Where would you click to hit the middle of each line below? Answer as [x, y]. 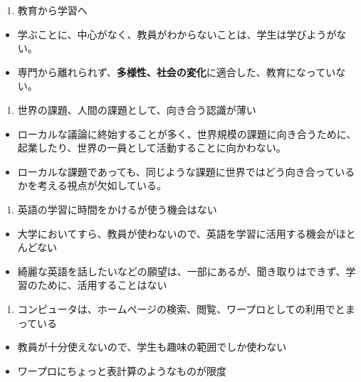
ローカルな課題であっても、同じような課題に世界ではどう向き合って [176, 171]
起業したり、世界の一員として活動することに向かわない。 [152, 148]
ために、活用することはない [102, 285]
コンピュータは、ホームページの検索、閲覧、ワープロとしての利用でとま [186, 308]
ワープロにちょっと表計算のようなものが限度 [122, 370]
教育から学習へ [52, 10]
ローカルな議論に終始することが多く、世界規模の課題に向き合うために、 [187, 133]
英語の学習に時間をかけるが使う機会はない [117, 209]
